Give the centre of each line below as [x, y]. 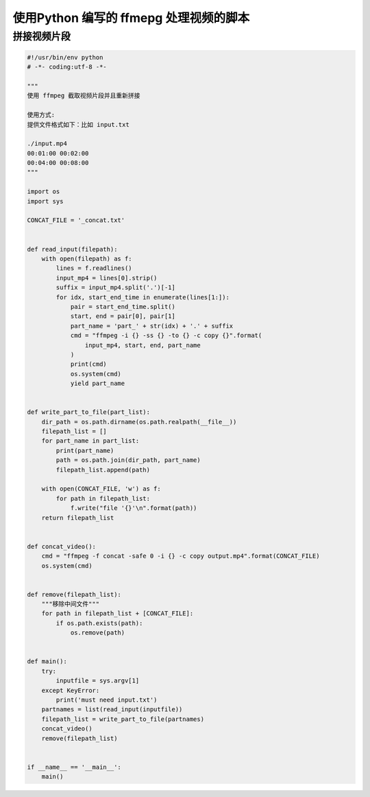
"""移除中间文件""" [70, 604]
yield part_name [98, 383]
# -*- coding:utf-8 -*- [67, 67]
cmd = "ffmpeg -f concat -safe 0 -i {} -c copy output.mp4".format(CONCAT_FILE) [181, 556]
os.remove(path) [98, 633]
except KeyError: [71, 690]
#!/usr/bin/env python [65, 57]
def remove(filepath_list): [74, 594]
